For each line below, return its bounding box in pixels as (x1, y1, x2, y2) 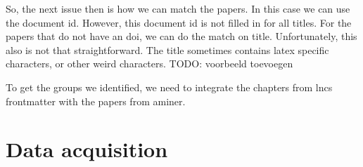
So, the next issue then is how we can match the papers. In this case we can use (6, 1, 350, 15)
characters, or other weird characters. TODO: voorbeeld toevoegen (6, 56, 293, 71)
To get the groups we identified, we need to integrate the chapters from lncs (6, 79, 333, 94)
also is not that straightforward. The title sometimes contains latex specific (6, 42, 329, 57)
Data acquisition (6, 135, 168, 163)
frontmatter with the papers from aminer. (6, 93, 186, 108)
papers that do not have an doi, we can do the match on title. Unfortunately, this (6, 29, 357, 44)
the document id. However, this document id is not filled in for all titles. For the (6, 15, 352, 29)
